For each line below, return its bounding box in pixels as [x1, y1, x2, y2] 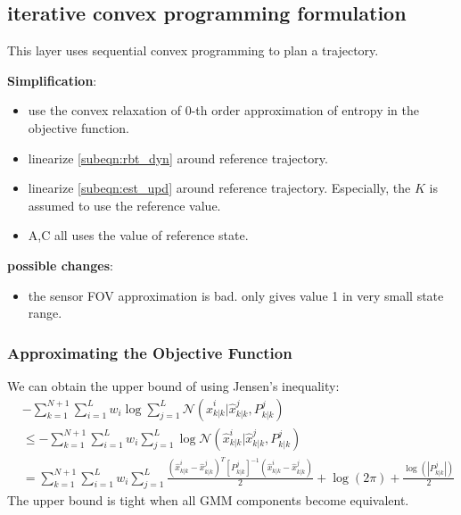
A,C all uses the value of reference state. [28, 226, 249, 245]
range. [28, 303, 62, 322]
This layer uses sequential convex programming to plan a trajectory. [7, 41, 379, 60]
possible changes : [7, 255, 113, 274]
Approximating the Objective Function [7, 341, 292, 363]
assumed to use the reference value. [28, 195, 221, 214]
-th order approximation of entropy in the [191, 101, 419, 120]
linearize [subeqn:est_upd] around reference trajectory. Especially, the [28, 179, 411, 197]
